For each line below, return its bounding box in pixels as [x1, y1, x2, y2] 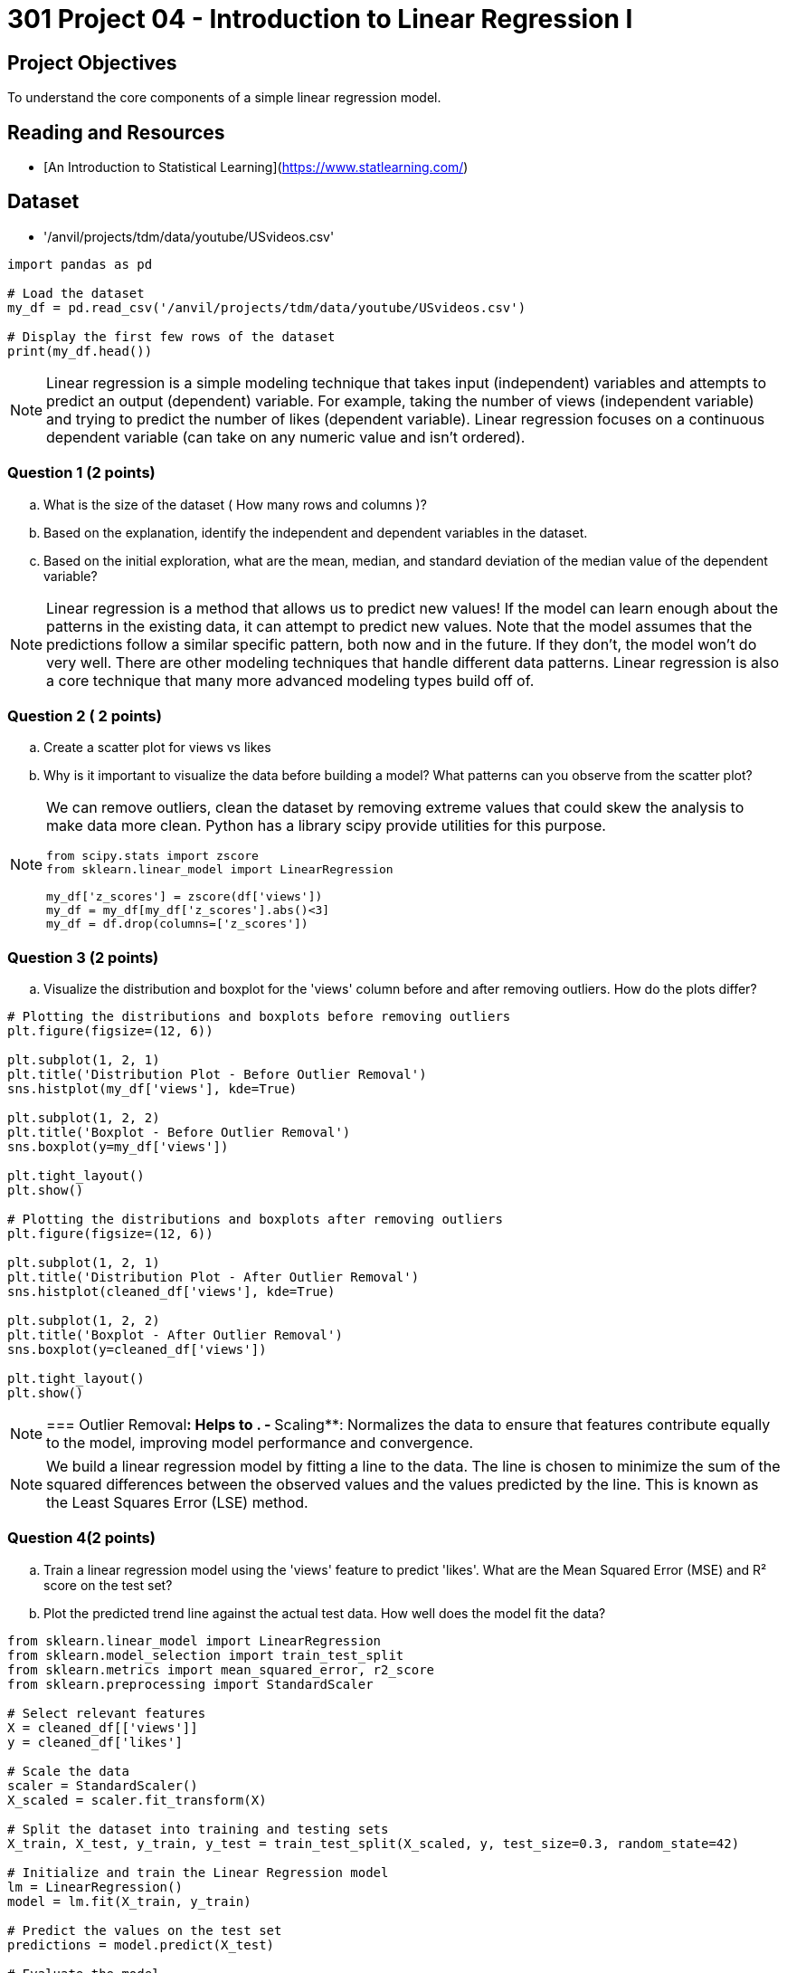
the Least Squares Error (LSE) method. [46, 1493, 308, 1512]
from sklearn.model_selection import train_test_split [7, 1647, 404, 1663]
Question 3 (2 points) [7, 948, 159, 967]
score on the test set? [43, 1577, 173, 1593]
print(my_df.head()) [7, 343, 153, 358]
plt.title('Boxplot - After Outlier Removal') [7, 1328, 343, 1343]
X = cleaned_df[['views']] [7, 1720, 198, 1735]
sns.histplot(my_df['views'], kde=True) [7, 1082, 298, 1097]
